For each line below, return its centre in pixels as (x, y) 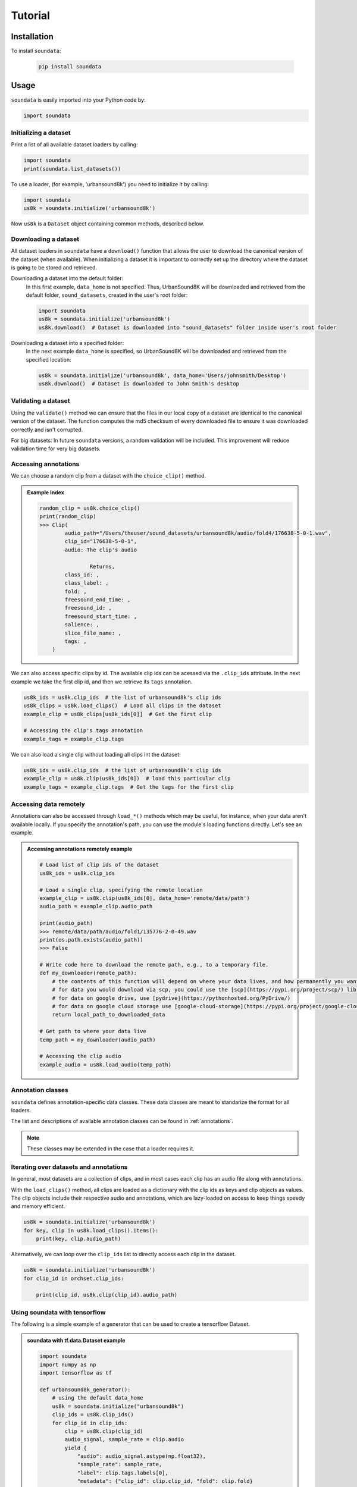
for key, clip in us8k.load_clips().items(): (91, 1230)
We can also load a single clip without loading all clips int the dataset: (96, 754)
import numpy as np (68, 1364)
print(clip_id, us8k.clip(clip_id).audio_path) (107, 1295)
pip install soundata (70, 67)
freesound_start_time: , (101, 616)
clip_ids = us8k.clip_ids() (93, 1415)
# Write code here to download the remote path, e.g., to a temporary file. (154, 965)
